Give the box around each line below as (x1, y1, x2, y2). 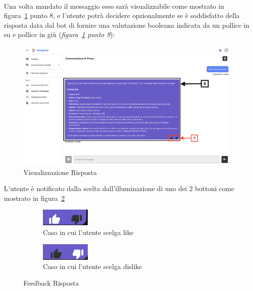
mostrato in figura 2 (4, 193, 65, 203)
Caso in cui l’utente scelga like (43, 227, 134, 237)
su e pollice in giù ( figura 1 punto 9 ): (4, 29, 115, 39)
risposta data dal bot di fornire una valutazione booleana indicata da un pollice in (4, 19, 250, 30)
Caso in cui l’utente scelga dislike (43, 261, 142, 272)
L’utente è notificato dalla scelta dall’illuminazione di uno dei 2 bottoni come (4, 183, 234, 194)
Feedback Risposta (23, 277, 79, 288)
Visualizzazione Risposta (23, 167, 97, 177)
